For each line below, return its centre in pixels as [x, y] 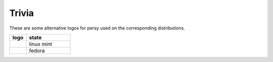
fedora [37, 50]
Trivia [21, 13]
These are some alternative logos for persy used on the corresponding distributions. [97, 28]
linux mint [41, 44]
